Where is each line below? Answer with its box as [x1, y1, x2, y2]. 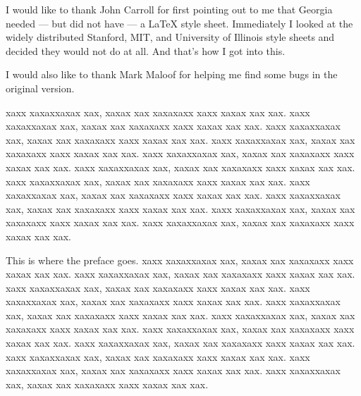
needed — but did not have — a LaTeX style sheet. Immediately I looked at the [6, 16, 353, 30]
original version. [6, 80, 75, 95]
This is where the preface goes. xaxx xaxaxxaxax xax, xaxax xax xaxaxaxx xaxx [6, 252, 354, 267]
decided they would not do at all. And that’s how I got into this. [6, 43, 286, 58]
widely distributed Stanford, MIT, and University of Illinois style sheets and [6, 30, 335, 44]
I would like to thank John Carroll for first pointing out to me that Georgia [6, 2, 333, 16]
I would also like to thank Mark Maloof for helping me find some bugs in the [6, 67, 338, 82]
